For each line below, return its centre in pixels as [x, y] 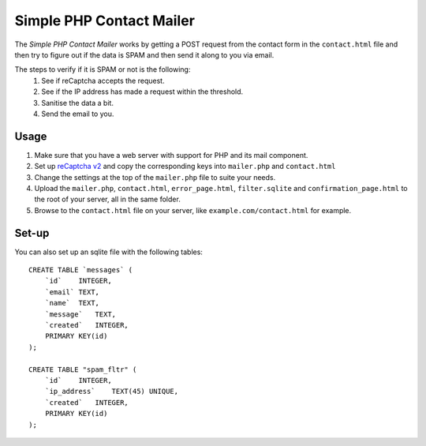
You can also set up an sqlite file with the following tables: [108, 252]
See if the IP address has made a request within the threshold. [142, 92]
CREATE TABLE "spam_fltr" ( [83, 369]
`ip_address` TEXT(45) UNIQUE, [112, 392]
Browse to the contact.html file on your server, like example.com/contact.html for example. [193, 210]
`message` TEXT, [80, 314]
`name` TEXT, [72, 303]
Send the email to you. [78, 114]
